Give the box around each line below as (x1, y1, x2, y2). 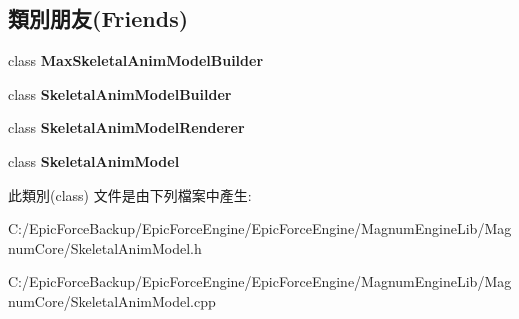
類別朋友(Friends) (8, 3, 189, 34)
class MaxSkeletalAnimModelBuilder (8, 50, 264, 71)
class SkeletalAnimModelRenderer (8, 117, 245, 138)
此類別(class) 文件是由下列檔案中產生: (8, 184, 252, 205)
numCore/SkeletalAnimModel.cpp (8, 290, 216, 311)
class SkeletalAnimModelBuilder (8, 83, 232, 104)
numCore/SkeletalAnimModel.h (8, 237, 202, 258)
